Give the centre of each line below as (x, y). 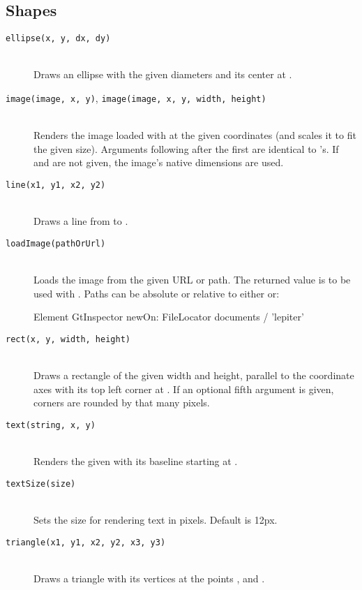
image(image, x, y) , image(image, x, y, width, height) (136, 98)
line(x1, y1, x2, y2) (56, 185)
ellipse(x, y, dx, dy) (58, 39)
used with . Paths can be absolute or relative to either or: (157, 293)
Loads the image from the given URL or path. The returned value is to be (192, 280)
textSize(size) (41, 484)
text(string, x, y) (51, 425)
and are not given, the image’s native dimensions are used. (159, 162)
